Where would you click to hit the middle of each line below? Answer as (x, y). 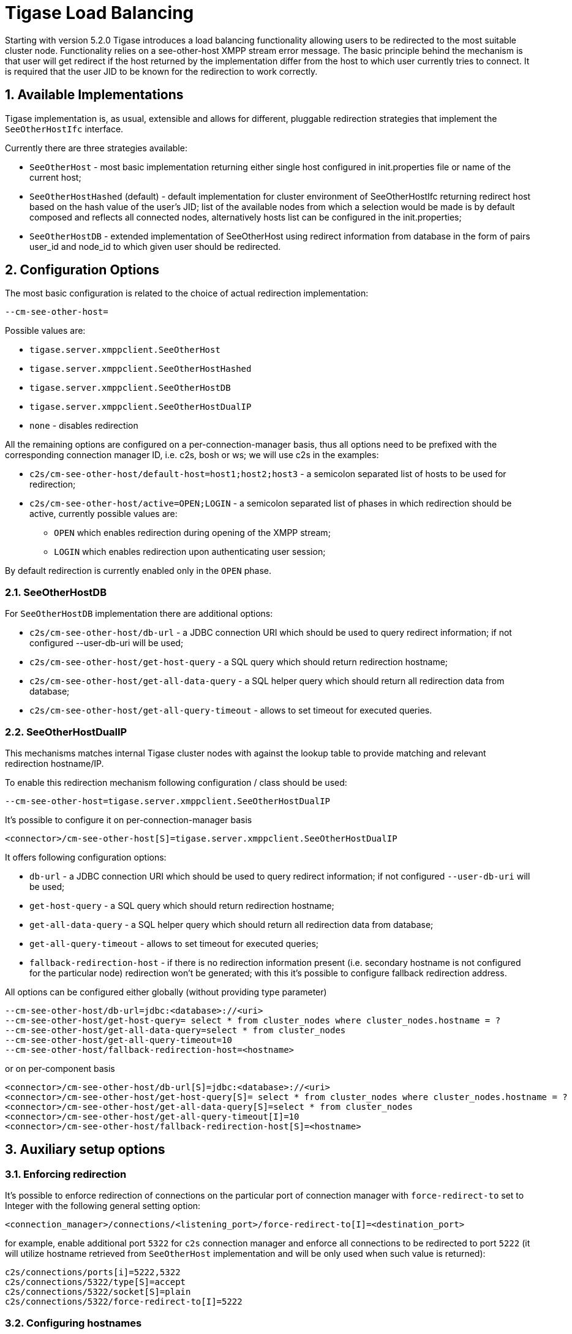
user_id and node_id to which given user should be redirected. (155, 246)
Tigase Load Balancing (100, 13)
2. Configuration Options (82, 270)
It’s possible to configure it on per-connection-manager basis (129, 820)
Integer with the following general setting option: (103, 1206)
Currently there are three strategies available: (96, 148)
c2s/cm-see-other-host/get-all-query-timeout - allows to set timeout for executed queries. (231, 710)
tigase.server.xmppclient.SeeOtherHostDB (130, 388)
